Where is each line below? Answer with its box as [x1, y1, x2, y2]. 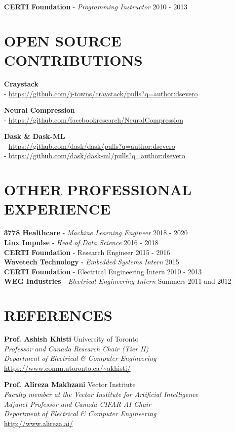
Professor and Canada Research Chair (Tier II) [4, 343, 149, 353]
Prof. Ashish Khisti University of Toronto [4, 334, 139, 344]
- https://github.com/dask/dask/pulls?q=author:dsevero [4, 140, 175, 151]
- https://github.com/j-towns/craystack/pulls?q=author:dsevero [4, 88, 198, 98]
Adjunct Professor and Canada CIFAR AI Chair [4, 398, 151, 409]
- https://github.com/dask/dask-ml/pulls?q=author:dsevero [4, 150, 185, 161]
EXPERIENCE [4, 199, 111, 219]
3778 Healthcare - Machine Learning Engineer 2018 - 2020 [4, 227, 188, 238]
